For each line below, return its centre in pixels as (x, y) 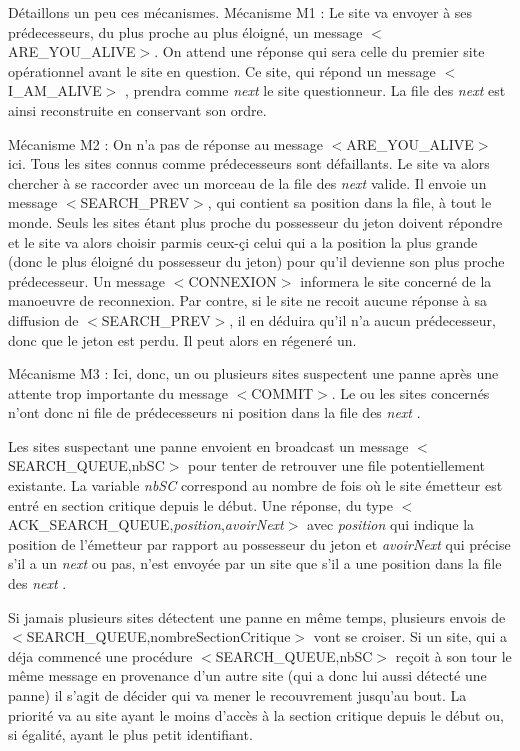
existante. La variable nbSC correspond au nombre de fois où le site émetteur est (255, 485)
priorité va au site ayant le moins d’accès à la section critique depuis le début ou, (256, 714)
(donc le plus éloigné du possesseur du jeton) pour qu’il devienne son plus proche (256, 261)
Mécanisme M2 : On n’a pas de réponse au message (165, 143)
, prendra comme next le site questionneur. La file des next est (315, 90)
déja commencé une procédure (100, 655)
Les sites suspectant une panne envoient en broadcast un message (208, 445)
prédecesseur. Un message (87, 280)
